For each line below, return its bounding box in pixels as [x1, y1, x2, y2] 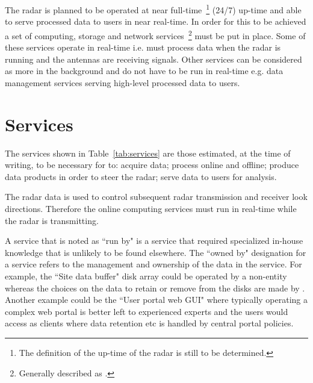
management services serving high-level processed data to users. [5, 76, 240, 89]
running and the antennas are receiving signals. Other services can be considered [5, 52, 302, 65]
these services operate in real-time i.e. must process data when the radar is [5, 41, 281, 54]
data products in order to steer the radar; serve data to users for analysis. [5, 170, 277, 182]
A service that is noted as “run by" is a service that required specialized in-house [5, 234, 303, 247]
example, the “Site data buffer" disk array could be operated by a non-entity [5, 269, 287, 282]
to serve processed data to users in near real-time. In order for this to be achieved [5, 15, 306, 28]
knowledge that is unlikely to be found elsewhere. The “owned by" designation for [5, 246, 306, 258]
